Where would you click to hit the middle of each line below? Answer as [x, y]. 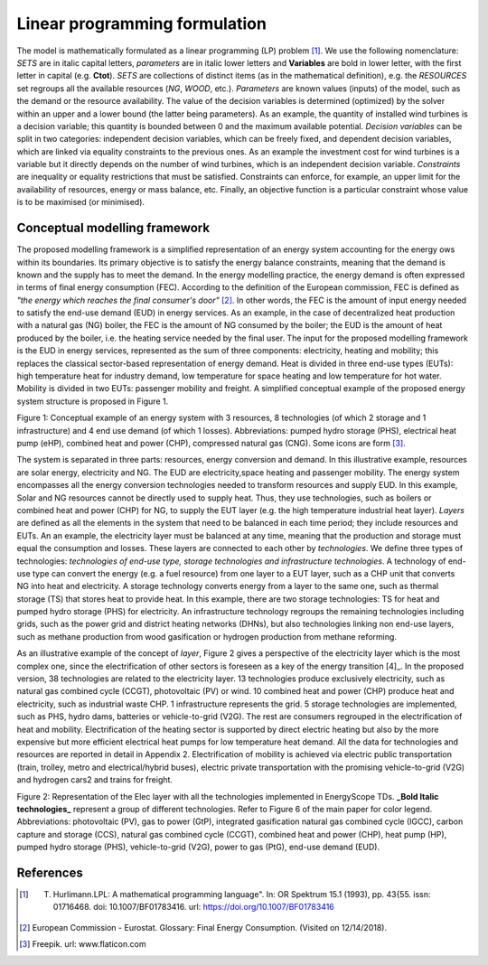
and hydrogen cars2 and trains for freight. [95, 780]
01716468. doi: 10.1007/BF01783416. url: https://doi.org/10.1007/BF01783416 [193, 907]
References [50, 872]
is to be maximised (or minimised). [80, 202]
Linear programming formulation [141, 23]
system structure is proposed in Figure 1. [93, 401]
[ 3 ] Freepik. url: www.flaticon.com [83, 944]
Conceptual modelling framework [113, 228]
